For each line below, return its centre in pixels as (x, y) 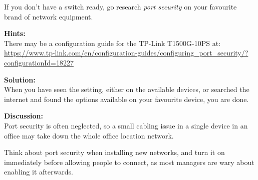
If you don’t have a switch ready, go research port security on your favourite (120, 6)
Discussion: (24, 116)
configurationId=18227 (39, 62)
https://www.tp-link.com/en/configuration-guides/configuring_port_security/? (126, 53)
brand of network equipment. (49, 16)
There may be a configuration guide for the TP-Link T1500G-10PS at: (112, 43)
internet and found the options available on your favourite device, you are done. (126, 99)
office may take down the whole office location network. (89, 135)
